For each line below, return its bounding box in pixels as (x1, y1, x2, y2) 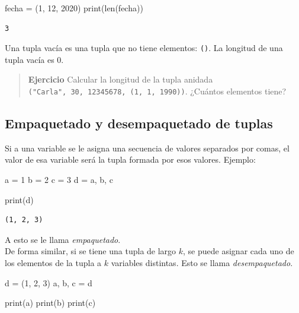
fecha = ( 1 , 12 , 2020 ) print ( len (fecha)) (5, 2, 143, 14)
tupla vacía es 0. (5, 53, 64, 65)
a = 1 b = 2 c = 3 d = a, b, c (5, 173, 113, 186)
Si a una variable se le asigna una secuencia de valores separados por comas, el (5, 141, 290, 154)
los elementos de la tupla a (5, 257, 102, 269)
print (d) (5, 193, 34, 205)
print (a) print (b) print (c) (5, 296, 96, 309)
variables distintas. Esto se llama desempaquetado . (111, 257, 293, 269)
